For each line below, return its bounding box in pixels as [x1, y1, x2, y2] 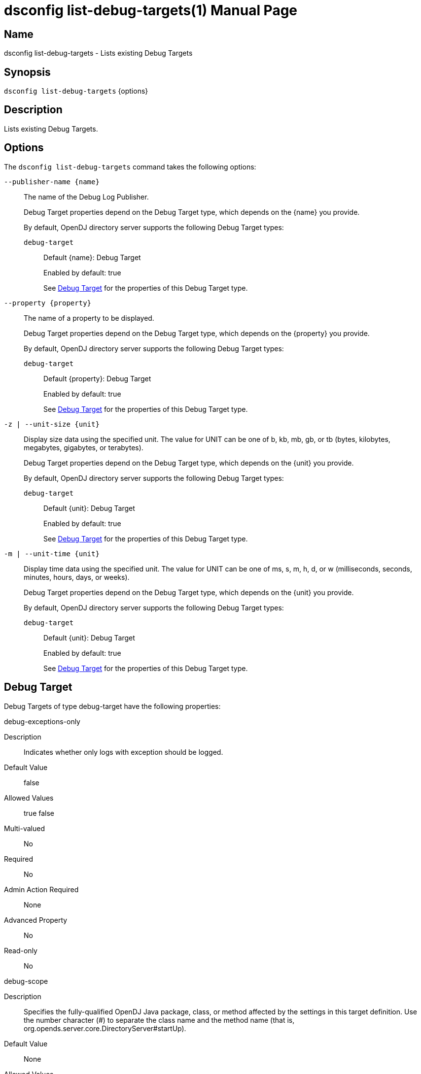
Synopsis [4, 66, 51, 78]
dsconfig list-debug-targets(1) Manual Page [4, 2, 298, 19]
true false [24, 808, 54, 817]
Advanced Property [4, 915, 68, 924]
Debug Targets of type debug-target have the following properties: [4, 702, 221, 710]
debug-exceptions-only [4, 717, 80, 726]
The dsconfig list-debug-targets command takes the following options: [4, 162, 256, 171]
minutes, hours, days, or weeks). [24, 572, 130, 581]
